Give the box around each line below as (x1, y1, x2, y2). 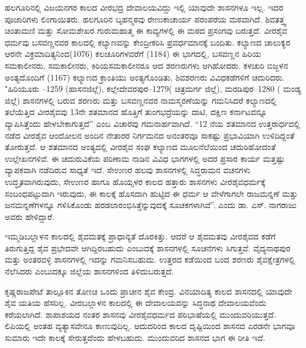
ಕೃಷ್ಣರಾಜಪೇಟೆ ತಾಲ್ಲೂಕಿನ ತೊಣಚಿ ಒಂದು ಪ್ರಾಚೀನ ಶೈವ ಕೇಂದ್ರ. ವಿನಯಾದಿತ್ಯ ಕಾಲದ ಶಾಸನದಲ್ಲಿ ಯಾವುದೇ (5, 285, 292, 297)
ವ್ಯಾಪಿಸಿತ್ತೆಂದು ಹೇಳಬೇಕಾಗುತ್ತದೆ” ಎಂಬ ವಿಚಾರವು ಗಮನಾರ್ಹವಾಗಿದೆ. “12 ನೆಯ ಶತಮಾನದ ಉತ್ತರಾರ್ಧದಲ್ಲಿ (5, 117, 301, 129)
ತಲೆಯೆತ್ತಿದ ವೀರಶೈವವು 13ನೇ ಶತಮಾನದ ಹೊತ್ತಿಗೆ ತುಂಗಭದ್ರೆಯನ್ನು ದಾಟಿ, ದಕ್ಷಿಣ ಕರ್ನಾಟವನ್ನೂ (5, 106, 267, 118)
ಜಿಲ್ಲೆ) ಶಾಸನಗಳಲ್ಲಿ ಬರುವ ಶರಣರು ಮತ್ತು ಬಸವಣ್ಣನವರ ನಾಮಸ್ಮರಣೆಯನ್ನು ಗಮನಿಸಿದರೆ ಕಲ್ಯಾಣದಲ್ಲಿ (5, 94, 277, 106)
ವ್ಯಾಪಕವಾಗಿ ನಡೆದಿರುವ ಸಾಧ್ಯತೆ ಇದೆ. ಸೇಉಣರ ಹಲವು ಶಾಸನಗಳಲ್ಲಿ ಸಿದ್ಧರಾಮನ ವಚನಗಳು (5, 164, 251, 176)
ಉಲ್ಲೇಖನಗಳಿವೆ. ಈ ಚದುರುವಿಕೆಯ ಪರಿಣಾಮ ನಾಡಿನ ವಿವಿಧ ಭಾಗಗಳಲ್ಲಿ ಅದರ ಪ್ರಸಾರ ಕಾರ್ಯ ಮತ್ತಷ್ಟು (5, 152, 285, 164)
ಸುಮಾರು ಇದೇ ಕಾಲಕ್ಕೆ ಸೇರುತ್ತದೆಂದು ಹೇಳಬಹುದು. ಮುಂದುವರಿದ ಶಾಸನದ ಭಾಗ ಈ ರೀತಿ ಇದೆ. (5, 331, 266, 344)
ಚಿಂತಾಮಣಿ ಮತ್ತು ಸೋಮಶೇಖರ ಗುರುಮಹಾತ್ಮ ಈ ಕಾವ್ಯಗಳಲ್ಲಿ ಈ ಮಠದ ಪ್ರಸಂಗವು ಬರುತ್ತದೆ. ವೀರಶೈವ (5, 24, 288, 37)
